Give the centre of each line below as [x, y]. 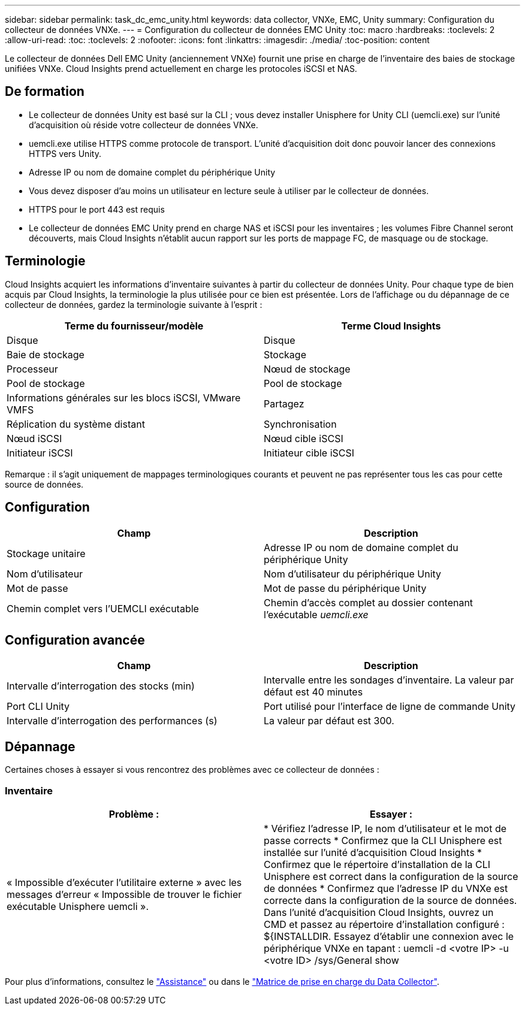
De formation [45, 92]
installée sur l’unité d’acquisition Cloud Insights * [373, 852]
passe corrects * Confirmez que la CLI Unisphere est [383, 840]
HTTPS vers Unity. [65, 153]
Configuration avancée [75, 640]
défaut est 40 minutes [313, 692]
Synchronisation [300, 424]
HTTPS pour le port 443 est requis [97, 209]
